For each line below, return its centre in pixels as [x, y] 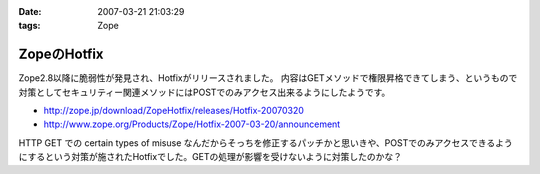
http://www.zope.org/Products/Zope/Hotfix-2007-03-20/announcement [192, 124]
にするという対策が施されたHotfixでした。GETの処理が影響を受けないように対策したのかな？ [210, 157]
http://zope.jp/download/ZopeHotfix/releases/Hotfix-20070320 [174, 111]
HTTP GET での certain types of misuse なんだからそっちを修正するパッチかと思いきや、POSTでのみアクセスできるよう [266, 142]
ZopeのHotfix [61, 54]
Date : [30, 11]
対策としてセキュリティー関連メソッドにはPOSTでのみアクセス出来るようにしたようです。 [204, 92]
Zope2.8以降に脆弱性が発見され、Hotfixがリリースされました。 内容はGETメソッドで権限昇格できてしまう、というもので [268, 78]
